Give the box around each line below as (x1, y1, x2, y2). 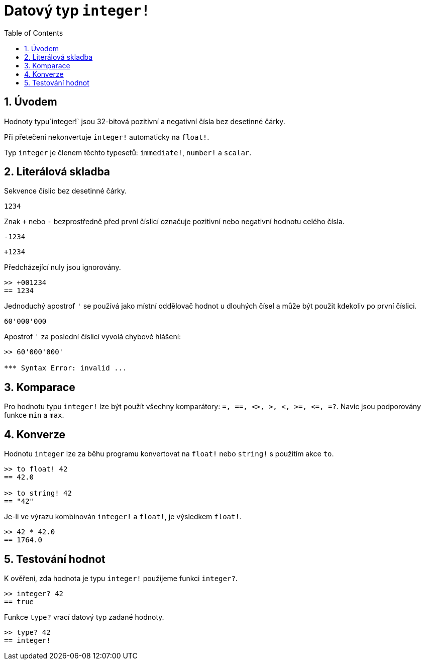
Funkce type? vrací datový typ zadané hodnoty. (4, 612, 164, 621)
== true (4, 597, 34, 606)
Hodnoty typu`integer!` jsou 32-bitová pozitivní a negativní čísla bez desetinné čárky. (4, 117, 285, 126)
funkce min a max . (4, 411, 64, 420)
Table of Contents (4, 28, 63, 37)
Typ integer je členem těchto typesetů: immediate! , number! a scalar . (4, 148, 252, 157)
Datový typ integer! (4, 2, 150, 19)
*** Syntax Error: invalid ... (4, 364, 127, 372)
